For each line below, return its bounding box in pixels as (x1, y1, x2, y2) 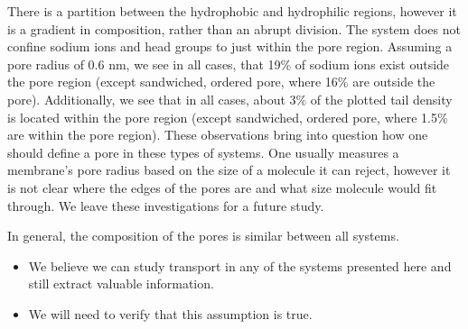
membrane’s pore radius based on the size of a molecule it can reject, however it (7, 160, 451, 179)
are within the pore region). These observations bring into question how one (7, 125, 428, 144)
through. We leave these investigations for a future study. (7, 196, 324, 215)
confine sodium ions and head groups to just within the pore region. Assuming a (7, 37, 453, 56)
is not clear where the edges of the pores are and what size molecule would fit (7, 178, 437, 196)
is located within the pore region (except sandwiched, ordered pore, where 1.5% (7, 107, 448, 126)
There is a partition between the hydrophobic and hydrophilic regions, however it (7, 2, 457, 20)
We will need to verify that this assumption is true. (28, 304, 313, 323)
